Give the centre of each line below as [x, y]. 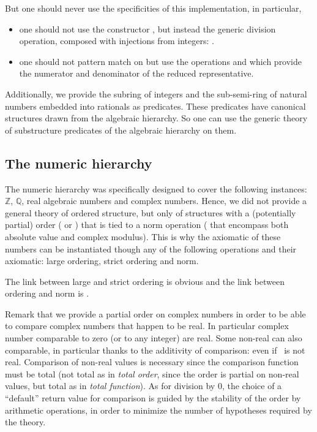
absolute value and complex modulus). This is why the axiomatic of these [143, 236]
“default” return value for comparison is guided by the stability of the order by [153, 398]
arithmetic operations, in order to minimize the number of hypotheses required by [158, 410]
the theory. [25, 422]
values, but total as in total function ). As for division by [110, 386]
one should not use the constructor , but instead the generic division [147, 28]
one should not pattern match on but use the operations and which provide [161, 61]
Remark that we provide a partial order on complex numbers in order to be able [155, 313]
